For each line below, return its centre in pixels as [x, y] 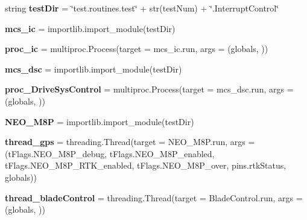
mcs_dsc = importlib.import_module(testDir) [93, 69]
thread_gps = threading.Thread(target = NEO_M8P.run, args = [130, 142]
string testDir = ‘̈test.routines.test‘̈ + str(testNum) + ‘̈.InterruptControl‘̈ [142, 8]
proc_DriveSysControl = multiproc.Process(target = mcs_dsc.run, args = [149, 89]
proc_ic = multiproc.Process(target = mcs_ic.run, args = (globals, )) [137, 49]
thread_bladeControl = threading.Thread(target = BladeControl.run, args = [154, 197]
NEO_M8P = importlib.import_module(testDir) [100, 121]
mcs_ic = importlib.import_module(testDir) [90, 28]
